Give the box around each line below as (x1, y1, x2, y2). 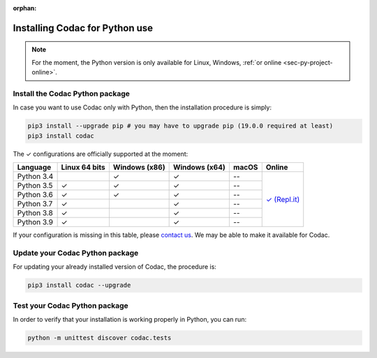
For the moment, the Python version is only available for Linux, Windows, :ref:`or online (31, 58, 282, 66)
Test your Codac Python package (13, 300, 128, 310)
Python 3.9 (17, 217, 54, 227)
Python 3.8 (17, 208, 54, 218)
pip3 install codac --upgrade (27, 281, 131, 289)
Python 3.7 (17, 199, 53, 209)
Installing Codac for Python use (13, 22, 154, 34)
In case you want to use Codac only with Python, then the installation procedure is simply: (13, 103, 272, 111)
